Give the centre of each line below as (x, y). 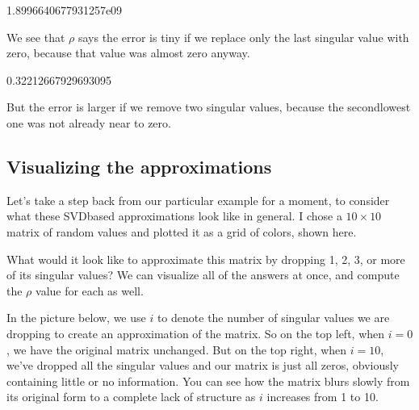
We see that (36, 37)
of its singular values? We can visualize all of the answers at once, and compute (203, 275)
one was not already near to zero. (89, 122)
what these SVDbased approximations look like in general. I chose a (174, 216)
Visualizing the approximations (139, 166)
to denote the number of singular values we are (273, 318)
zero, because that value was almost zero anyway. (128, 53)
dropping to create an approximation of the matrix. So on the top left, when (196, 333)
